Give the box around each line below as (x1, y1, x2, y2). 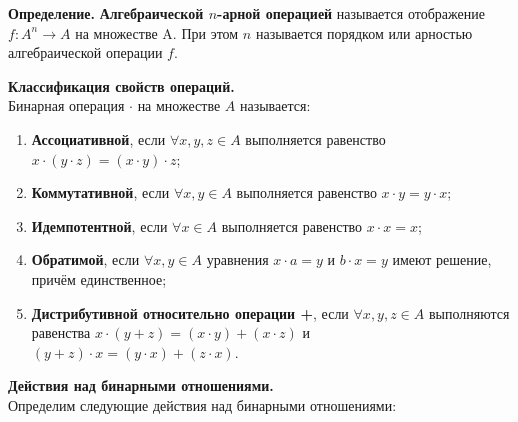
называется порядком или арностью (255, 22, 473, 43)
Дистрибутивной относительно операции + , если (31, 302, 349, 323)
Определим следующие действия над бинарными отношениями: (8, 394, 397, 415)
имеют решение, (392, 249, 492, 270)
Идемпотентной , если (31, 215, 168, 236)
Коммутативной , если (31, 182, 170, 203)
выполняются (428, 302, 510, 323)
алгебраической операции (8, 42, 163, 63)
